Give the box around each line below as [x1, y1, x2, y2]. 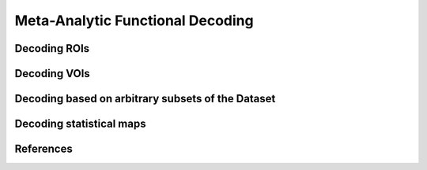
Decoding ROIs [14, 42, 90, 55]
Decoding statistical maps [14, 117, 146, 131]
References [14, 142, 73, 156]
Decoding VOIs [14, 67, 90, 80]
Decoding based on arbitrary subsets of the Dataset [14, 92, 276, 105]
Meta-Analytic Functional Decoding [14, 12, 254, 29]
